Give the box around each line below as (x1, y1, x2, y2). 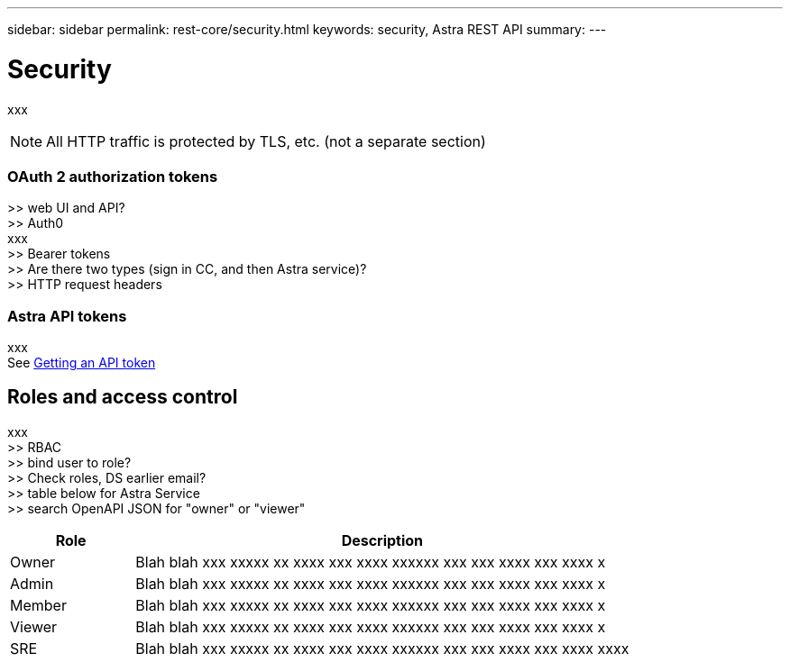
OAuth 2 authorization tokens (7, 167, 218, 186)
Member (10, 595, 67, 614)
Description (341, 531, 424, 549)
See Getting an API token (7, 355, 156, 370)
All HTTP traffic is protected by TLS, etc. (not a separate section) (46, 131, 486, 150)
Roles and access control (7, 385, 238, 409)
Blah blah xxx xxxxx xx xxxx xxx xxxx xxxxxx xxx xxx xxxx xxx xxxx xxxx (135, 639, 629, 657)
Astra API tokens (7, 306, 127, 325)
